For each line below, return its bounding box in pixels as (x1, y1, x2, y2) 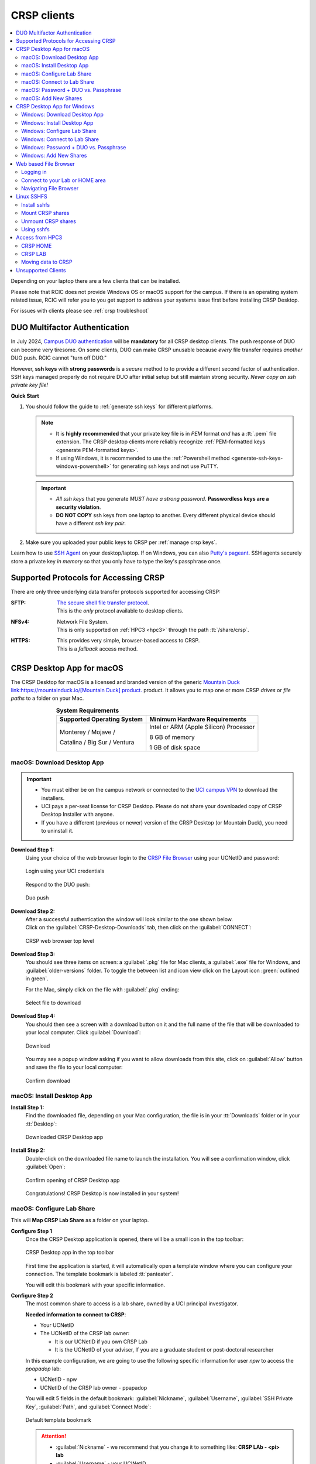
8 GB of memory (149, 733, 195, 741)
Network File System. (57, 618, 109, 625)
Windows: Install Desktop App (21, 119, 94, 126)
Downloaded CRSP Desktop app (25, 1134, 104, 1141)
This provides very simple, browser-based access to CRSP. (57, 637, 200, 644)
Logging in (21, 169, 47, 176)
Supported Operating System (59, 715, 143, 723)
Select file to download (25, 999, 81, 1007)
